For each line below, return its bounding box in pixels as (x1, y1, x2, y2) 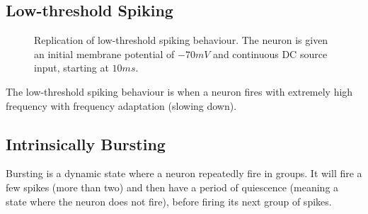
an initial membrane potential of (34, 46, 175, 61)
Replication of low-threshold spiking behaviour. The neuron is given (34, 33, 328, 47)
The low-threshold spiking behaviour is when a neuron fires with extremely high (6, 84, 353, 98)
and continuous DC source (213, 46, 328, 61)
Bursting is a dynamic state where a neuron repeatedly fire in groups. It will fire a (6, 166, 362, 181)
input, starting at (34, 60, 109, 75)
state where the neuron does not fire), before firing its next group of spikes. (6, 193, 332, 208)
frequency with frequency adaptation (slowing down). (6, 98, 237, 113)
